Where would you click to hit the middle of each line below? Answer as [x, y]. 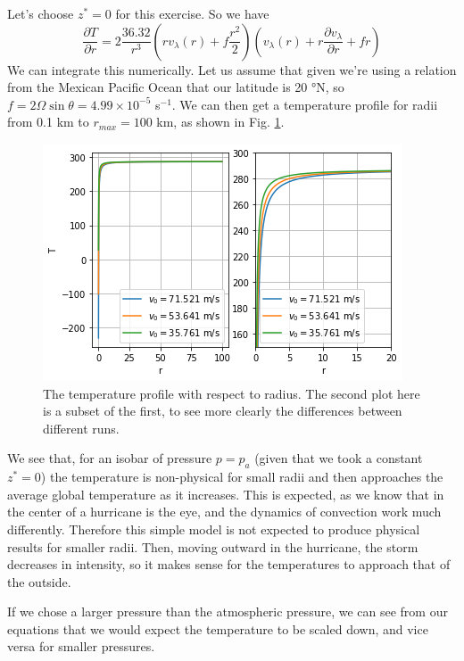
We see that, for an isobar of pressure [110, 458]
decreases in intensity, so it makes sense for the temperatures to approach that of [229, 564]
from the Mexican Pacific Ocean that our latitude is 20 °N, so [176, 87]
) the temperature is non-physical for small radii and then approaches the [242, 477]
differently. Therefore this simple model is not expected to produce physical [214, 529]
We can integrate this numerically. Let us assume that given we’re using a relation [232, 69]
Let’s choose [41, 13]
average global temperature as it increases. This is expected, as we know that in [226, 494]
